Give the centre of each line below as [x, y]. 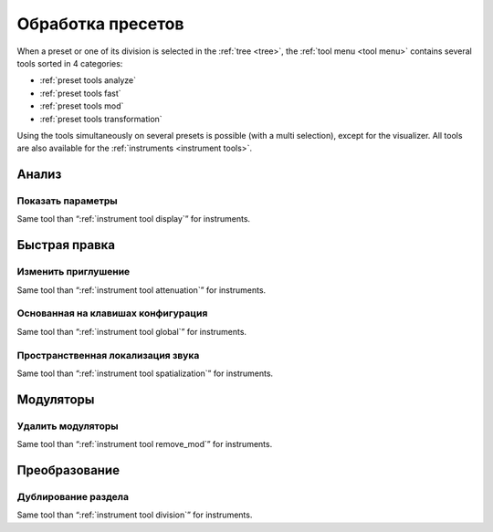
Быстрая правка [66, 245]
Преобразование [68, 470]
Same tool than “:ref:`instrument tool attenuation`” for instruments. [142, 290]
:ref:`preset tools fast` [81, 93]
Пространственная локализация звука [108, 355]
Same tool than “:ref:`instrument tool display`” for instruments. [134, 219]
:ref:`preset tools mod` [82, 106]
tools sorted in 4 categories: [70, 63]
